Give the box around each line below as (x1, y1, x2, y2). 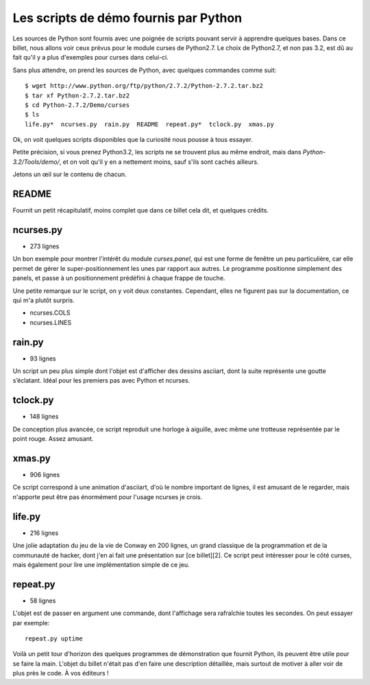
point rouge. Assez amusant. (12, 435, 94, 443)
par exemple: (12, 618, 50, 627)
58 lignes (29, 597, 56, 605)
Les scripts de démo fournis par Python (12, 10, 243, 25)
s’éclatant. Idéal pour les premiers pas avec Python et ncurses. (12, 376, 190, 385)
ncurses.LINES (29, 318, 72, 326)
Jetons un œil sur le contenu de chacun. (12, 170, 127, 178)
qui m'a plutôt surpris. (12, 296, 75, 304)
